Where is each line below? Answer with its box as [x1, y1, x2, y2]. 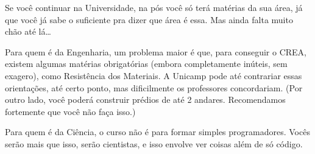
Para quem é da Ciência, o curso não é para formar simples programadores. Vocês [5, 125, 310, 138]
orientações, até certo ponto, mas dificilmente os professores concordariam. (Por [5, 81, 303, 94]
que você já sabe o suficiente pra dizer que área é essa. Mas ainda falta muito [5, 13, 293, 26]
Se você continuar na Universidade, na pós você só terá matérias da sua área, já [5, 1, 303, 13]
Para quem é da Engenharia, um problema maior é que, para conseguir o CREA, [5, 45, 306, 58]
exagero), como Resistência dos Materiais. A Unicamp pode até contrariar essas [5, 69, 302, 82]
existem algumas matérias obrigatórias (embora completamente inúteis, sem [5, 57, 288, 70]
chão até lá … [5, 25, 51, 38]
